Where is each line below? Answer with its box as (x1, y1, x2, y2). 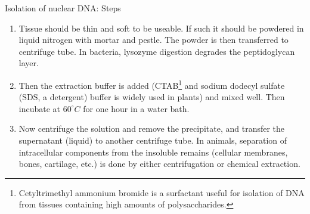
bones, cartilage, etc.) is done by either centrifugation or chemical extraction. (18, 157, 300, 170)
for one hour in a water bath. (83, 102, 190, 114)
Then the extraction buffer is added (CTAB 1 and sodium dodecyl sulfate (18, 77, 285, 91)
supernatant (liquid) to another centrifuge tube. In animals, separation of (18, 134, 287, 146)
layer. (18, 57, 39, 69)
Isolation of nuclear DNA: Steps (5, 2, 121, 14)
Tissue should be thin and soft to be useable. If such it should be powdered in (18, 21, 304, 34)
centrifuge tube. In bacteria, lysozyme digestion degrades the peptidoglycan (18, 45, 295, 57)
